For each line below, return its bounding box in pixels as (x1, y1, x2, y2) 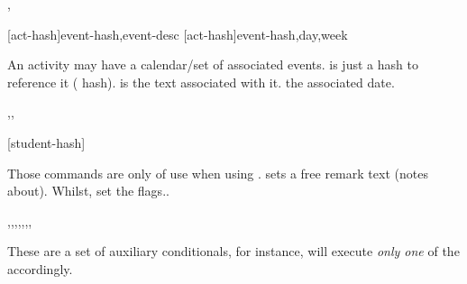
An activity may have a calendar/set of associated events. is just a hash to (7, 55, 418, 74)
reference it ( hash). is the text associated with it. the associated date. (7, 72, 395, 91)
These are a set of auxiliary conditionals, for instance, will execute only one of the (7, 242, 460, 261)
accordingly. (7, 259, 73, 278)
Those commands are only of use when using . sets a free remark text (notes (7, 163, 428, 182)
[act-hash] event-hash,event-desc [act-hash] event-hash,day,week (7, 24, 348, 43)
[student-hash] (7, 133, 86, 151)
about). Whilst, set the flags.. (7, 181, 169, 200)
